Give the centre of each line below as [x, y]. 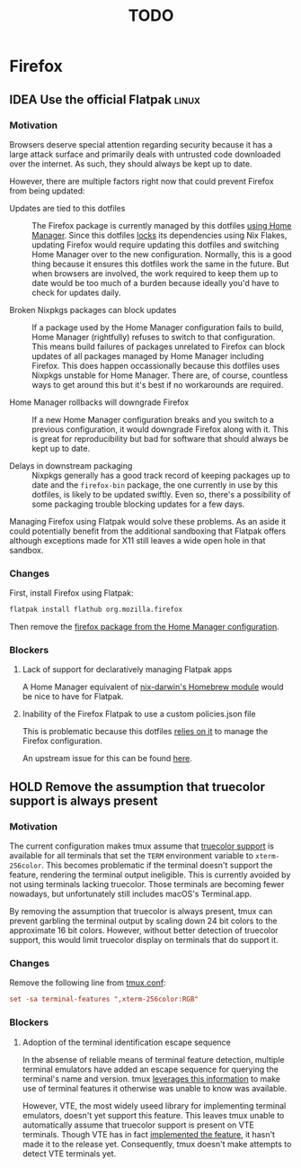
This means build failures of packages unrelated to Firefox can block [159, 346]
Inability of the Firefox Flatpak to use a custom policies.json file [139, 714]
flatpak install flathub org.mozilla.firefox [96, 610]
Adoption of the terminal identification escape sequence [126, 1042]
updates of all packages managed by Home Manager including [148, 355]
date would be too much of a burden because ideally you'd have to [156, 283]
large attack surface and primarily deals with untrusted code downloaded [145, 154]
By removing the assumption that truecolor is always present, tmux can [141, 912]
